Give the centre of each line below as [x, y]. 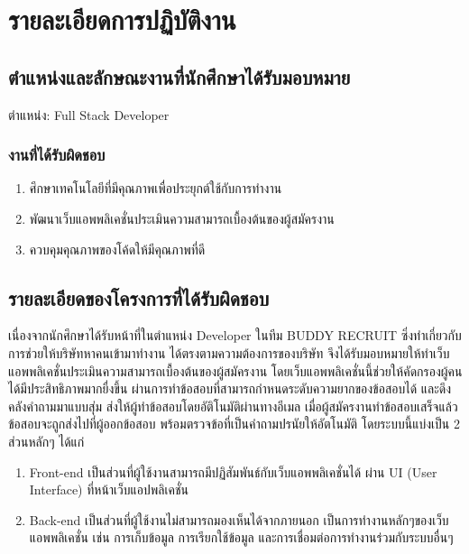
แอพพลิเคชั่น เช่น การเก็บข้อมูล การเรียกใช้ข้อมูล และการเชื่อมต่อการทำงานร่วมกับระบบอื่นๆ [241, 537]
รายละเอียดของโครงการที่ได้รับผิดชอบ [139, 297]
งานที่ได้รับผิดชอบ [57, 155]
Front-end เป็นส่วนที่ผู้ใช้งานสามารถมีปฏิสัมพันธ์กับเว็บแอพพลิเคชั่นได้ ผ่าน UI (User [233, 471]
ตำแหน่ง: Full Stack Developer [89, 114]
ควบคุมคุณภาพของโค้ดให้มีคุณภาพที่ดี [117, 249]
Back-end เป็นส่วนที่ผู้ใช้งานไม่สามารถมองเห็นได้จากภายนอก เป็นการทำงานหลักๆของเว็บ [239, 519]
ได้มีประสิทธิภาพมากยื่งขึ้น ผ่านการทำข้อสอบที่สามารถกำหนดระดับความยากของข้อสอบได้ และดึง [230, 388]
